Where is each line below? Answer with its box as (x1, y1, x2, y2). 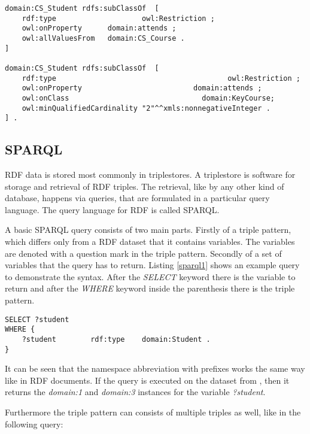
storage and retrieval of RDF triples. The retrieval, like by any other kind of (5, 180, 284, 192)
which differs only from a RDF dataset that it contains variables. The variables (5, 235, 295, 248)
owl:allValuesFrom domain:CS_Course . (22, 34, 185, 43)
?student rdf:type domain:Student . (22, 335, 211, 344)
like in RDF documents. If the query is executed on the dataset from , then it (5, 374, 290, 386)
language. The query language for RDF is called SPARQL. (5, 203, 220, 216)
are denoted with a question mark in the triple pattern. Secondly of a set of (5, 247, 282, 259)
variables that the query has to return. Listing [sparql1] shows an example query (5, 259, 300, 271)
